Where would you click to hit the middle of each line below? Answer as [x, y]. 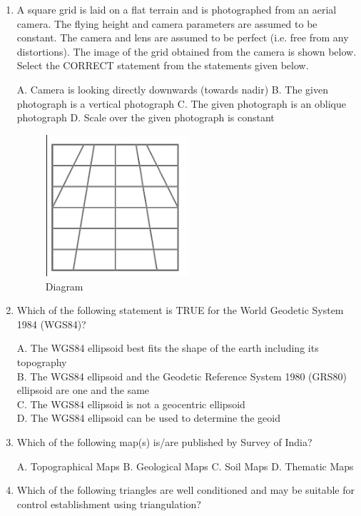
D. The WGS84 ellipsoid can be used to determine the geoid [148, 418]
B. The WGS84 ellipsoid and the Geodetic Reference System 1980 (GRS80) [182, 376]
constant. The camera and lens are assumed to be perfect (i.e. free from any [183, 37]
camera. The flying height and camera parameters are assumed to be [167, 23]
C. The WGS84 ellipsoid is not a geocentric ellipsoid [131, 404]
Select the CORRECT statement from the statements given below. [163, 65]
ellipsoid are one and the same [83, 390]
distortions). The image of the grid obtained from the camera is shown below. [187, 51]
